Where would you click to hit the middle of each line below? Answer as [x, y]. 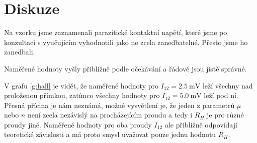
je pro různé [225, 115]
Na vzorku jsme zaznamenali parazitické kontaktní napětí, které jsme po [116, 32]
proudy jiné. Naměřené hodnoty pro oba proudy [78, 124]
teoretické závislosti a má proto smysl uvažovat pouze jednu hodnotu [110, 134]
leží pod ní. [221, 95]
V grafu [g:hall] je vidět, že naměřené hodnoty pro [81, 85]
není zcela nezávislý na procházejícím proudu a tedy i [110, 115]
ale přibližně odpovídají [201, 124]
